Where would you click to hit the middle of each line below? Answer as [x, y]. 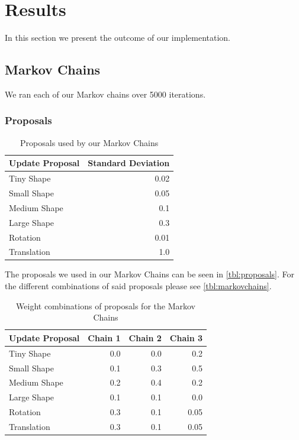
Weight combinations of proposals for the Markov [106, 305]
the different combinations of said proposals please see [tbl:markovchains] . [138, 286]
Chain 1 [104, 337]
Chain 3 [186, 337]
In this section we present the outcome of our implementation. [118, 38]
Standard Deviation [129, 163]
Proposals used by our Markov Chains [89, 142]
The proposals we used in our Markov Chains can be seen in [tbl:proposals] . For [150, 274]
